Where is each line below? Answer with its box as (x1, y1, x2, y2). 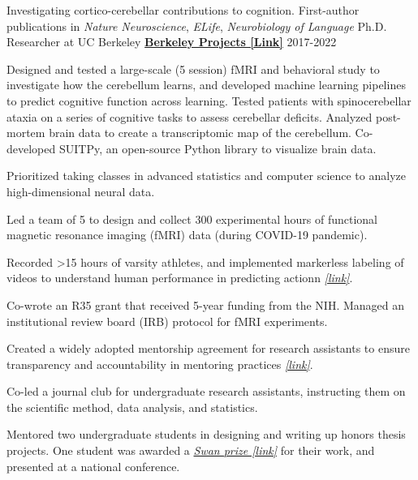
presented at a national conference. (6, 457, 180, 474)
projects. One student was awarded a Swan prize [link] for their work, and (6, 442, 375, 459)
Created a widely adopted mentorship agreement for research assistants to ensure (6, 340, 410, 357)
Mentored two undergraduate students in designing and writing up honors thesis (6, 426, 406, 443)
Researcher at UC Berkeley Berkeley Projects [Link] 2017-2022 (6, 33, 337, 50)
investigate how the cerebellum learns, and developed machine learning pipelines (6, 76, 406, 93)
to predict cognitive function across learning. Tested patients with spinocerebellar (6, 92, 412, 109)
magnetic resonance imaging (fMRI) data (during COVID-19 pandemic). (6, 226, 368, 243)
